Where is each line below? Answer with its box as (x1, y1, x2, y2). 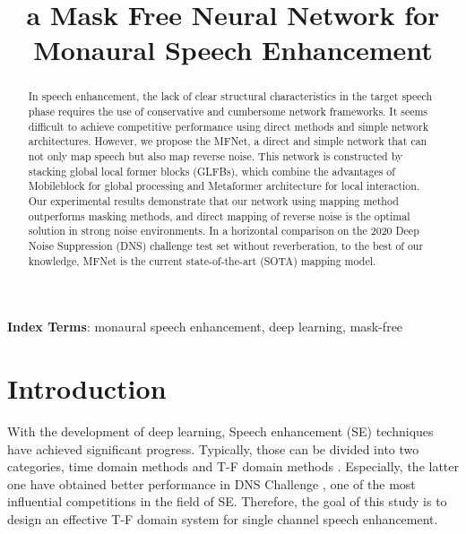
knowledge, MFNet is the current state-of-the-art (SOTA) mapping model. (28, 253, 376, 268)
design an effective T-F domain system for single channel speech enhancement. (7, 509, 438, 528)
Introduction (7, 370, 167, 407)
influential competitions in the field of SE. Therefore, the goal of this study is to (7, 492, 447, 511)
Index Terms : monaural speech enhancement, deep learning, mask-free (7, 317, 403, 336)
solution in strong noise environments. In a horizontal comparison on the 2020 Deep (28, 223, 419, 238)
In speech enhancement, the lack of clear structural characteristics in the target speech (28, 89, 433, 104)
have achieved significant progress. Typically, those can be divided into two (7, 439, 419, 458)
